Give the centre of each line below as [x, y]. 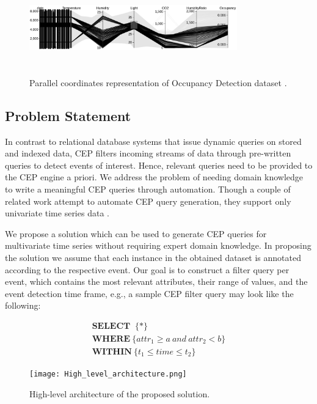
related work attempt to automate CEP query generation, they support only [148, 201]
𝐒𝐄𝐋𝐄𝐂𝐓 [111, 326]
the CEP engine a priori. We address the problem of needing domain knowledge [154, 177]
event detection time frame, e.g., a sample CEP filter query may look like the [149, 293]
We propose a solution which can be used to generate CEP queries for [136, 233]
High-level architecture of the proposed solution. [120, 393]
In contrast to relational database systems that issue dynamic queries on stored [153, 141]
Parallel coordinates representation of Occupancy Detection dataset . [158, 82]
